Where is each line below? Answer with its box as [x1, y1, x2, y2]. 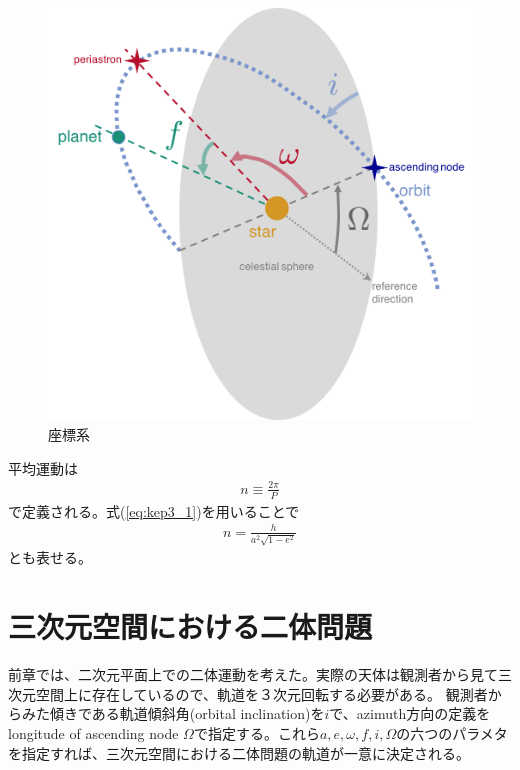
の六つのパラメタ [396, 722, 508, 743]
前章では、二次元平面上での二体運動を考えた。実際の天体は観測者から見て [8, 664, 498, 685]
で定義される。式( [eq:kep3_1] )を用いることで [8, 500, 300, 521]
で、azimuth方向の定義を [329, 703, 491, 724]
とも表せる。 [8, 547, 92, 568]
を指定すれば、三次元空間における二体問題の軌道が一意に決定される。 [8, 742, 470, 763]
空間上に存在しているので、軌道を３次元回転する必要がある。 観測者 [35, 683, 488, 704]
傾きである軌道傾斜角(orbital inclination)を [49, 703, 325, 724]
